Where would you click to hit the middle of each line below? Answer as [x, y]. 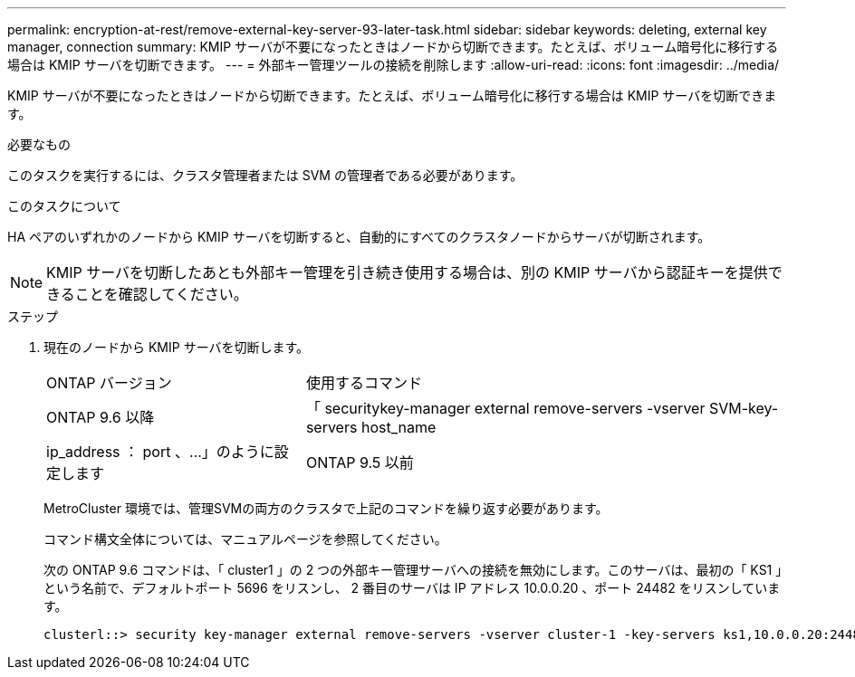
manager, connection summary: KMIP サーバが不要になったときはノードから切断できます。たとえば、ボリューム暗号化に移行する [393, 47]
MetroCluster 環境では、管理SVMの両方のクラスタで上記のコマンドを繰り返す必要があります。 [326, 508]
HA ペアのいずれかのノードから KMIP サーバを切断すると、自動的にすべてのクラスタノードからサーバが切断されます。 [359, 237]
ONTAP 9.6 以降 [101, 417]
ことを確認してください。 [161, 294]
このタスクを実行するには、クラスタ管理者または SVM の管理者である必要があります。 [265, 175]
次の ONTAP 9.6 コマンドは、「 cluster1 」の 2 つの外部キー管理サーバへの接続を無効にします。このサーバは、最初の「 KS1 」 [413, 570]
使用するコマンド [364, 383]
